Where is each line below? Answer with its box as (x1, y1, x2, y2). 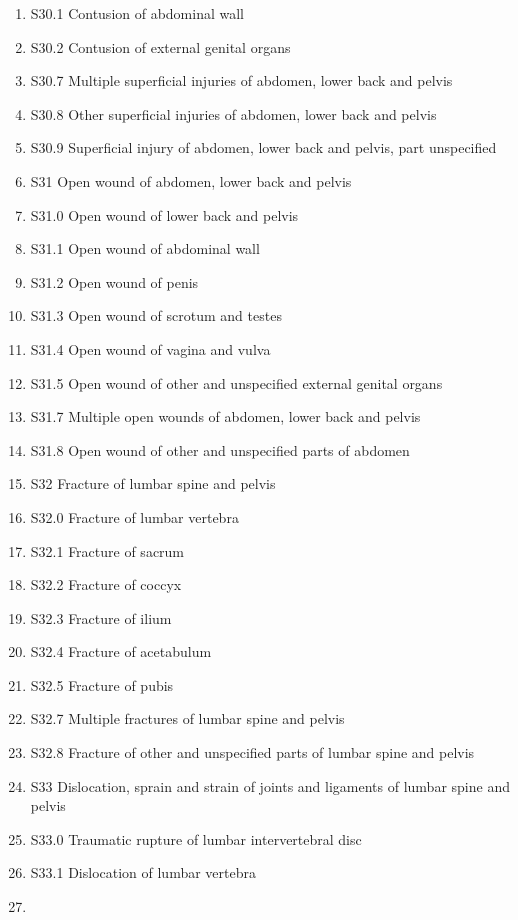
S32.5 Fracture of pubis (30, 674, 174, 695)
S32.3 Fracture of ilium (30, 607, 172, 628)
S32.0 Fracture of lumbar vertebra (30, 506, 239, 527)
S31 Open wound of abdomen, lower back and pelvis (30, 170, 352, 191)
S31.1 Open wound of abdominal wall (30, 238, 260, 259)
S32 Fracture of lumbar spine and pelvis (30, 473, 276, 494)
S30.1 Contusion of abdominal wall (30, 3, 245, 23)
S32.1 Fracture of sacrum (30, 540, 185, 561)
